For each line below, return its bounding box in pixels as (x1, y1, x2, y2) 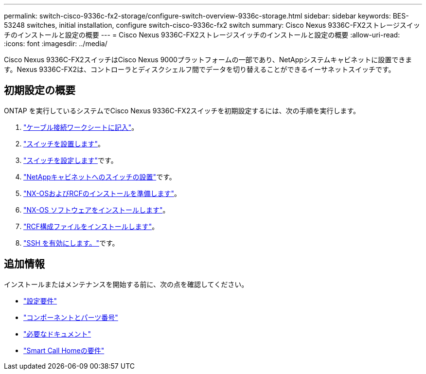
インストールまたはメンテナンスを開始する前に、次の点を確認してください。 (4, 280, 248, 288)
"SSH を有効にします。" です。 (23, 238, 119, 247)
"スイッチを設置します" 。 (23, 139, 105, 148)
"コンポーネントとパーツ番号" (23, 313, 118, 321)
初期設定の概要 (4, 84, 75, 97)
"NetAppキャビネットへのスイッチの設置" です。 (23, 172, 176, 181)
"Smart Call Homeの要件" (23, 346, 105, 355)
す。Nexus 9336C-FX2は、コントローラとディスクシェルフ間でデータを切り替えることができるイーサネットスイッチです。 (4, 65, 395, 73)
